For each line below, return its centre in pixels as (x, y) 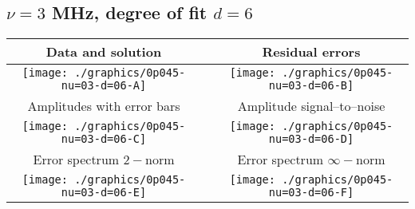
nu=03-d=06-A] (104, 86)
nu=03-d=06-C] (104, 139)
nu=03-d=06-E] (104, 193)
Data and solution (104, 52)
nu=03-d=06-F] (311, 193)
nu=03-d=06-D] (311, 139)
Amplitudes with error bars (104, 106)
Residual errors (311, 52)
